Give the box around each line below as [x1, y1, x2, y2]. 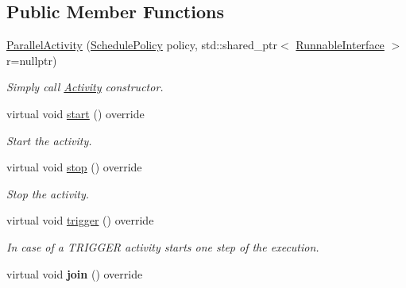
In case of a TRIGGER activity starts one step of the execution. [6, 238, 319, 255]
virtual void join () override [6, 265, 143, 282]
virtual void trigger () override [6, 212, 154, 228]
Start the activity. [6, 132, 92, 148]
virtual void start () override [6, 105, 145, 121]
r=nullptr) [6, 52, 57, 68]
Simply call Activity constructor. [6, 79, 164, 95]
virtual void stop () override [6, 159, 142, 175]
